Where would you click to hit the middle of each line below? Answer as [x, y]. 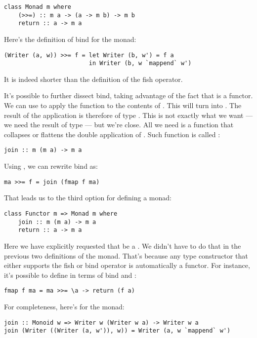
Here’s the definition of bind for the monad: [70, 39]
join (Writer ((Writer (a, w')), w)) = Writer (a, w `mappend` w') [117, 331]
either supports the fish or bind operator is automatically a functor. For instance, [127, 265]
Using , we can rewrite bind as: [51, 166]
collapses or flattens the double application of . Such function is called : [112, 134]
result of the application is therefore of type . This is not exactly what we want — [128, 115]
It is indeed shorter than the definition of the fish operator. [93, 79]
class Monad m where [38, 7]
